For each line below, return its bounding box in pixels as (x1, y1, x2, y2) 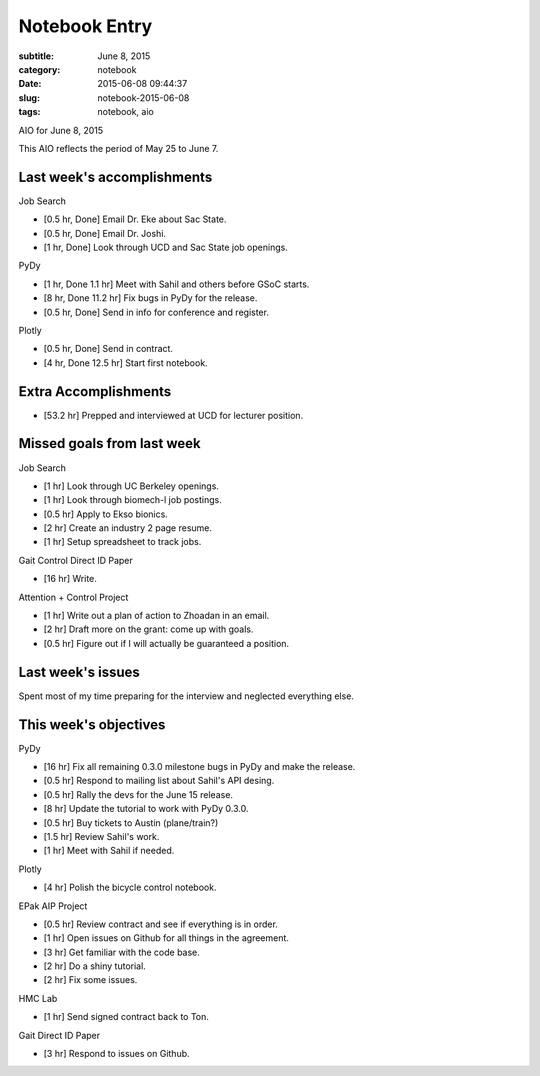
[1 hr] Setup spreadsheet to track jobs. (43, 536, 202, 548)
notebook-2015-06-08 (97, 91, 190, 104)
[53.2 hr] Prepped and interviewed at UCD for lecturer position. (43, 409, 304, 421)
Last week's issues (18, 663, 140, 680)
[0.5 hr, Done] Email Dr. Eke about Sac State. (43, 213, 227, 225)
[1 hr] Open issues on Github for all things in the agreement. (43, 932, 290, 944)
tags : (18, 106, 41, 118)
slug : (18, 91, 40, 104)
